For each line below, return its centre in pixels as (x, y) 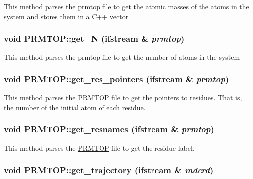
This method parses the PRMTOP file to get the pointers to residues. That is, (123, 97)
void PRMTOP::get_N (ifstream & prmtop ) (94, 38)
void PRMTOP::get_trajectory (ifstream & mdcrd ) (109, 170)
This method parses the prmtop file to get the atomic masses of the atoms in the (126, 6)
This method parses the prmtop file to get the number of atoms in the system (122, 57)
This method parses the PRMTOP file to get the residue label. (99, 148)
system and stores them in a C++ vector (66, 16)
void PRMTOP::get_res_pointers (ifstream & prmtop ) (117, 79)
